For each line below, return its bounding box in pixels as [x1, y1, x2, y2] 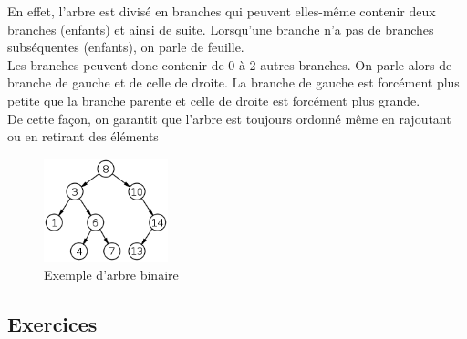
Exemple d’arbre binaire [44, 264, 179, 283]
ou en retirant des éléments [7, 127, 159, 146]
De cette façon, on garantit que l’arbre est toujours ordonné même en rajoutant [7, 108, 451, 128]
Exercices [7, 309, 98, 337]
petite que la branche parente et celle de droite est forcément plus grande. [7, 90, 420, 109]
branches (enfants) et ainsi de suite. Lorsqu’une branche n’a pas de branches [7, 19, 434, 38]
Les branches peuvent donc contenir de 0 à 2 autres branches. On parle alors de [7, 55, 452, 74]
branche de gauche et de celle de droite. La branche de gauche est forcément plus [7, 73, 460, 92]
